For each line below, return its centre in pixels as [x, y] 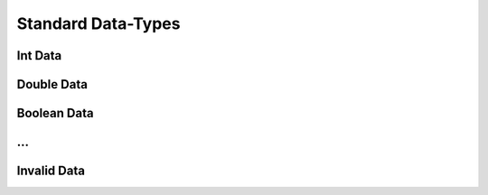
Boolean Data [55, 113]
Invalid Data [51, 171]
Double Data [52, 84]
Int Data [39, 56]
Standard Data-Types [99, 23]
